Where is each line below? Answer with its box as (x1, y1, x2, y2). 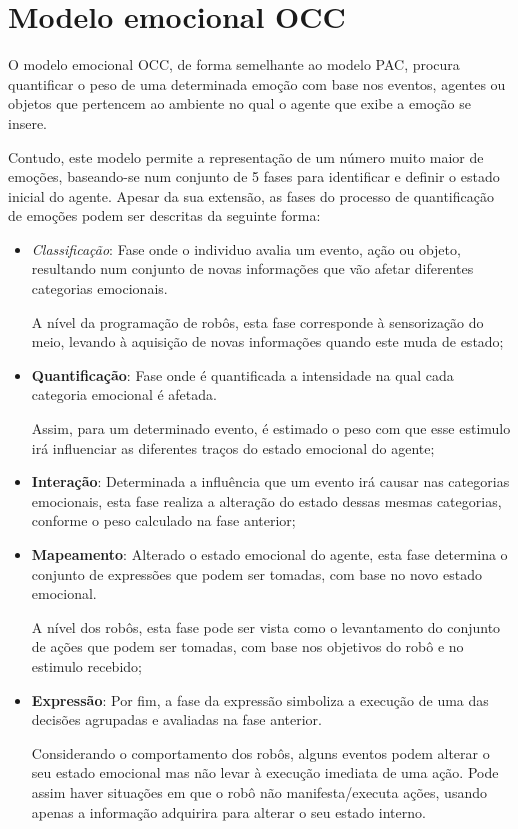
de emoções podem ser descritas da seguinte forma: (8, 205, 321, 226)
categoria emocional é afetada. (31, 384, 217, 405)
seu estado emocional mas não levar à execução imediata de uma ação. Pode (31, 762, 499, 783)
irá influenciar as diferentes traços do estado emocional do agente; (31, 437, 435, 458)
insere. (8, 112, 48, 133)
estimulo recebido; (31, 655, 142, 676)
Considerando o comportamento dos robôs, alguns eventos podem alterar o (31, 742, 490, 763)
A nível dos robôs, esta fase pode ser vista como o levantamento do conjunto (31, 616, 501, 637)
